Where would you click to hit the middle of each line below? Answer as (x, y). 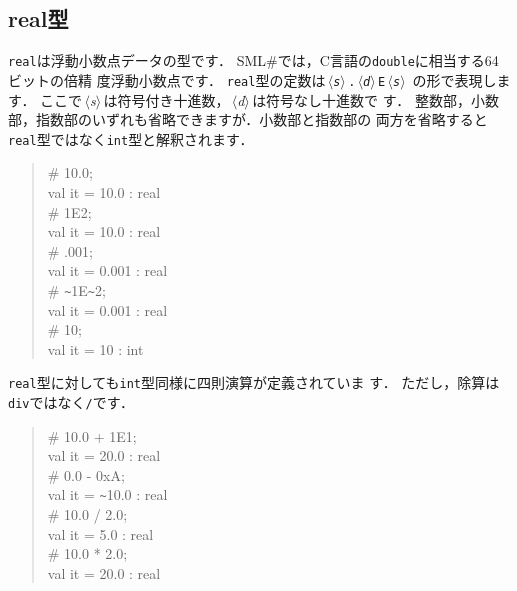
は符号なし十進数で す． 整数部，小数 (375, 99)
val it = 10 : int (95, 348)
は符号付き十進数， (166, 99)
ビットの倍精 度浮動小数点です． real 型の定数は (167, 79)
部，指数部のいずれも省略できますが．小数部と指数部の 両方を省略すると (248, 119)
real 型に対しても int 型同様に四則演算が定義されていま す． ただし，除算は (254, 382)
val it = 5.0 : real (100, 533)
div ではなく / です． (71, 402)
